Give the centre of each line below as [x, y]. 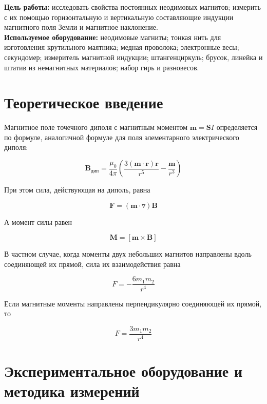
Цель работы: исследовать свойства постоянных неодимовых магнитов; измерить [132, 7]
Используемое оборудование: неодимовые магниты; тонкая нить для [113, 37]
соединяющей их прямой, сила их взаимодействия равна [92, 264]
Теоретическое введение [84, 102]
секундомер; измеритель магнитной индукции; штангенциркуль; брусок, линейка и [133, 57]
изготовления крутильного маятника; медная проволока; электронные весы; [122, 47]
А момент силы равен [38, 222]
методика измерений [72, 391]
